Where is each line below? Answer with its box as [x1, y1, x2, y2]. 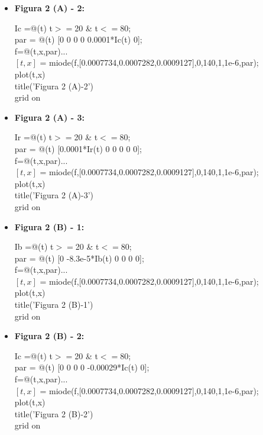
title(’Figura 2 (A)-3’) [14, 189, 94, 201]
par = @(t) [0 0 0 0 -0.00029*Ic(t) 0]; [14, 361, 150, 373]
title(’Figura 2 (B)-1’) [14, 298, 93, 311]
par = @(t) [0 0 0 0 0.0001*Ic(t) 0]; [14, 33, 142, 46]
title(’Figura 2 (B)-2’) [14, 407, 93, 420]
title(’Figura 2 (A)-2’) [14, 79, 94, 92]
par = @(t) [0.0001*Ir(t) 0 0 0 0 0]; [14, 142, 142, 154]
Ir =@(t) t [14, 131, 53, 143]
